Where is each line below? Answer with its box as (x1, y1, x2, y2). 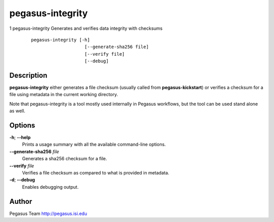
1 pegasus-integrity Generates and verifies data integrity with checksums (9, 25, 163, 31)
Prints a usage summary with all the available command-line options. (22, 142, 166, 148)
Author (9, 197, 32, 206)
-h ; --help (9, 135, 31, 141)
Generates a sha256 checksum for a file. (22, 156, 108, 162)
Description (9, 71, 48, 79)
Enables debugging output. (22, 184, 79, 190)
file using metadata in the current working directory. (9, 92, 118, 98)
